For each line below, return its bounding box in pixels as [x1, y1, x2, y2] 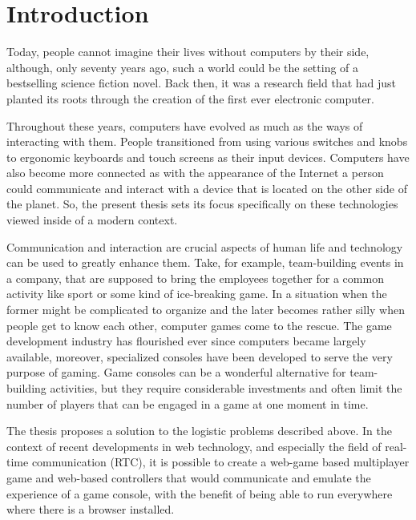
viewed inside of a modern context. [6, 212, 178, 228]
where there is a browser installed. [6, 501, 175, 518]
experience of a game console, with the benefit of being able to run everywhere [6, 485, 393, 502]
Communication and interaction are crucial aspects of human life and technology [6, 238, 403, 255]
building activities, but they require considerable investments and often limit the [6, 380, 402, 396]
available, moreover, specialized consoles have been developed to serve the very [6, 348, 393, 365]
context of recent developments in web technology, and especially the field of [6, 437, 382, 454]
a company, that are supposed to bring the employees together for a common [6, 269, 384, 286]
